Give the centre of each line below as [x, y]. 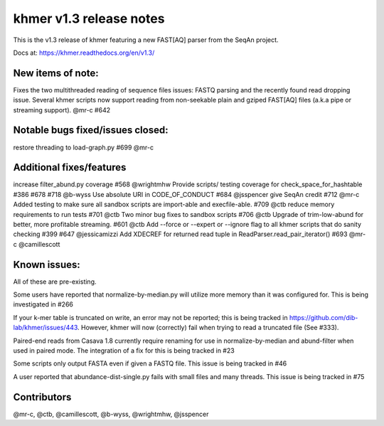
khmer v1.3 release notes [89, 18]
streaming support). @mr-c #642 [62, 110]
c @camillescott [37, 244]
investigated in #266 [43, 304]
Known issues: [47, 264]
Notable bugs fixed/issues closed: [91, 131]
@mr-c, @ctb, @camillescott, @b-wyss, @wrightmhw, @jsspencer [111, 414]
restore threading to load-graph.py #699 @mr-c [84, 147]
